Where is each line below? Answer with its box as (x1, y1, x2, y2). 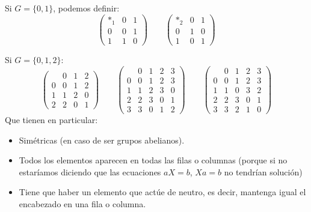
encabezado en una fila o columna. (19, 198, 146, 210)
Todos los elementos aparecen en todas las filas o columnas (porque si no (19, 154, 288, 166)
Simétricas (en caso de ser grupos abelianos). (19, 133, 185, 146)
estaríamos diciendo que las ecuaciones (19, 165, 161, 178)
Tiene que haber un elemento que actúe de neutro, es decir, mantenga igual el (19, 186, 306, 198)
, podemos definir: (53, 2, 120, 14)
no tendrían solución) (224, 165, 303, 178)
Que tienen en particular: (5, 114, 98, 126)
